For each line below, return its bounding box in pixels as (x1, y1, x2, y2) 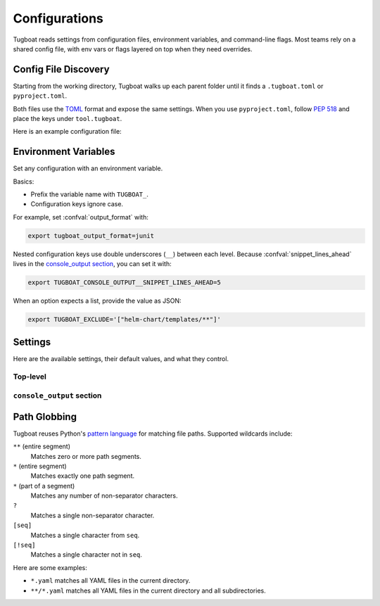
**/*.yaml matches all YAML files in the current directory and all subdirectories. (30, 586, 267, 595)
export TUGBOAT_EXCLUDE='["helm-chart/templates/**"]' (27, 315, 221, 324)
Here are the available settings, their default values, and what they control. (13, 354, 229, 362)
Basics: (13, 177, 34, 186)
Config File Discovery (13, 63, 110, 75)
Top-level (13, 372, 47, 381)
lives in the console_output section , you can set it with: (13, 260, 172, 268)
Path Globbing (13, 410, 77, 422)
